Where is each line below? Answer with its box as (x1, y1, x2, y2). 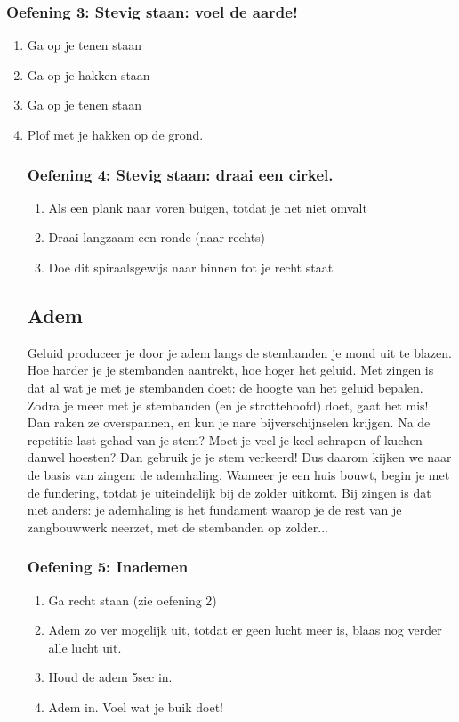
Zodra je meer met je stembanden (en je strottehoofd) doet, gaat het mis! (27, 395, 429, 414)
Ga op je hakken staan (27, 65, 150, 84)
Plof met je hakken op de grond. (27, 126, 204, 143)
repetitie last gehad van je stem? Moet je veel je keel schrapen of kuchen (27, 430, 423, 449)
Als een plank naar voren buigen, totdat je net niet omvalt (48, 198, 367, 216)
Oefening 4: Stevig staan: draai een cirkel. (27, 163, 334, 185)
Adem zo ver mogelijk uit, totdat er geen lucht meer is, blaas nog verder (48, 621, 442, 639)
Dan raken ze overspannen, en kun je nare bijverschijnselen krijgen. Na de (27, 413, 431, 432)
